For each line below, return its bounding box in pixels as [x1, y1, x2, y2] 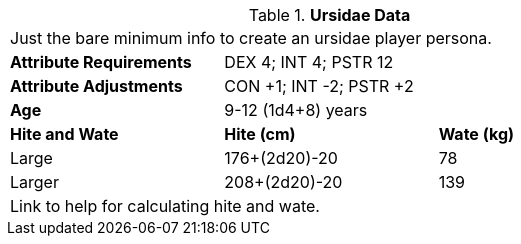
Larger [10, 172, 59, 192]
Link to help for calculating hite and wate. [10, 196, 320, 216]
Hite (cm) [224, 124, 296, 144]
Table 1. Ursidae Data [248, 5, 411, 25]
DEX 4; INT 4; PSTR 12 [224, 52, 394, 72]
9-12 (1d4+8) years [224, 100, 368, 120]
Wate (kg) [438, 124, 515, 144]
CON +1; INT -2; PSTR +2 [224, 76, 414, 96]
